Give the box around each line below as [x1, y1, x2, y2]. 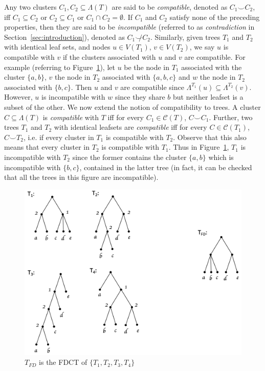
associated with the [181, 61, 242, 72]
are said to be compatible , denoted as [112, 2, 228, 12]
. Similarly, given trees [150, 31, 220, 42]
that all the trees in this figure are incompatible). [4, 172, 159, 182]
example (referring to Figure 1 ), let [4, 61, 115, 72]
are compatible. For [184, 51, 246, 62]
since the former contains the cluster [72, 151, 187, 162]
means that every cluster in [4, 142, 90, 152]
